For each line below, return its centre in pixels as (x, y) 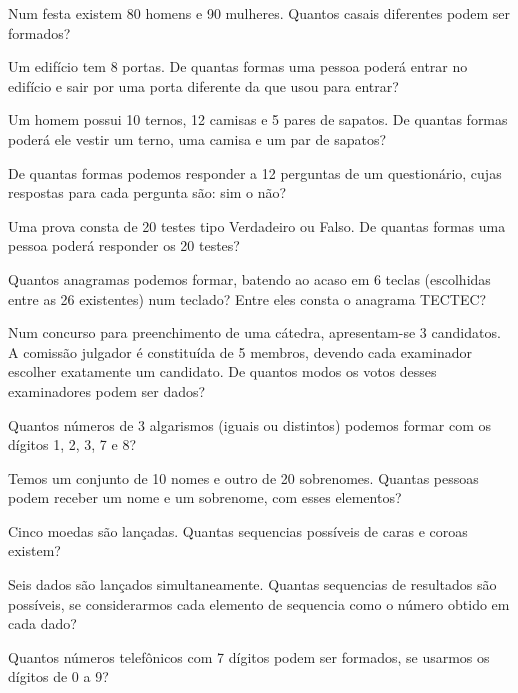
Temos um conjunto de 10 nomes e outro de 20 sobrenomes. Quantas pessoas (243, 477)
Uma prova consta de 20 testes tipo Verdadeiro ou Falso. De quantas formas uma (257, 225)
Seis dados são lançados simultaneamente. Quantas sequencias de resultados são (252, 584)
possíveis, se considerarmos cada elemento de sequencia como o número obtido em (259, 603)
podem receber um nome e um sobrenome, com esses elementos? (205, 497)
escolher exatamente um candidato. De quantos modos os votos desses (222, 371)
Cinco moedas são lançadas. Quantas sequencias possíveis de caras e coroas (238, 530)
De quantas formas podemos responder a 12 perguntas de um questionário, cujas (255, 172)
